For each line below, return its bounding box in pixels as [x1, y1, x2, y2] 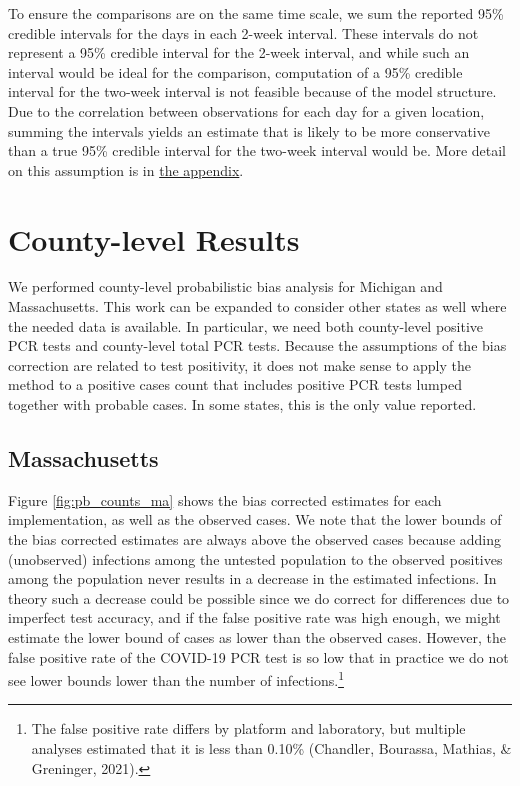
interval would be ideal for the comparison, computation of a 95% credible [8, 61, 463, 82]
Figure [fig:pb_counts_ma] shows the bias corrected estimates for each [8, 489, 442, 510]
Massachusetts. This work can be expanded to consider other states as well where [8, 296, 507, 317]
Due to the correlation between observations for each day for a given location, [8, 100, 485, 121]
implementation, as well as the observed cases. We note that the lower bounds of [8, 509, 502, 530]
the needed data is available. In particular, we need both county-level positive [8, 315, 484, 336]
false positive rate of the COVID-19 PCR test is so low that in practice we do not [8, 646, 509, 667]
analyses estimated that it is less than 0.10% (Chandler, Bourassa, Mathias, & [31, 738, 512, 759]
